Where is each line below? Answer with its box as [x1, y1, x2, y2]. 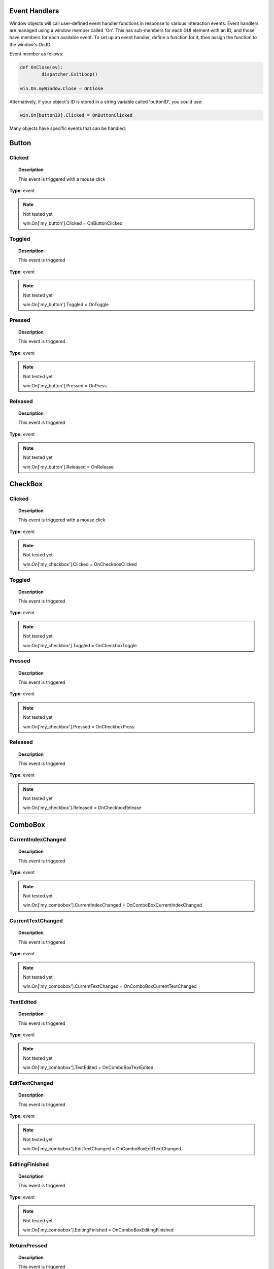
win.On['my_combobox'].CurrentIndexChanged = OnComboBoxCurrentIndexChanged [23, 902, 202, 908]
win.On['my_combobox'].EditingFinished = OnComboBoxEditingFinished [23, 1227, 174, 1233]
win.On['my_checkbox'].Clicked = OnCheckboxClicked [23, 561, 137, 567]
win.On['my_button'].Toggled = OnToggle [23, 302, 109, 308]
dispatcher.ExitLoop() [41, 72, 98, 77]
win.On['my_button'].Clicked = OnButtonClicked [23, 220, 123, 226]
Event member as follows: [9, 51, 63, 57]
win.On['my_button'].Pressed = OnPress [23, 382, 107, 388]
